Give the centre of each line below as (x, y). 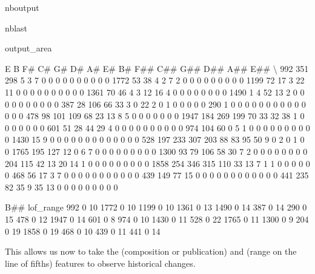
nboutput (22, 7)
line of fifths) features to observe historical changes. (100, 263)
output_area (28, 48)
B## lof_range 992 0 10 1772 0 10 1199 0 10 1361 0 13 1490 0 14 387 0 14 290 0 (156, 207)
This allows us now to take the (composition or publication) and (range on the (151, 251)
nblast (16, 28)
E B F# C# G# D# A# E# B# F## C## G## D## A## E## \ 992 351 (157, 68)
